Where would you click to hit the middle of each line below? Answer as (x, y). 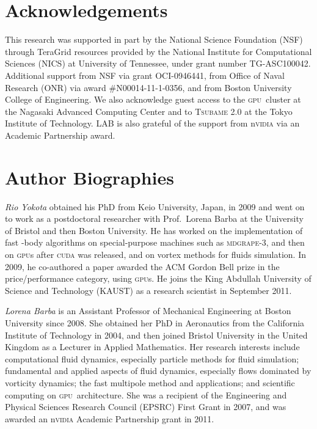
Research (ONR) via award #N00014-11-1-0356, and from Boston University (148, 87)
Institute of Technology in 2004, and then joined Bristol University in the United (156, 335)
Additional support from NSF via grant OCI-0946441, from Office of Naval (145, 75)
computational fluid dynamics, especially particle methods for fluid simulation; (152, 358)
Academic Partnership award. (60, 135)
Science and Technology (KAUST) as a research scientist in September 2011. (148, 290)
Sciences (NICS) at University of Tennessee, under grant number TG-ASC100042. (158, 63)
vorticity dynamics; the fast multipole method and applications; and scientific (150, 382)
